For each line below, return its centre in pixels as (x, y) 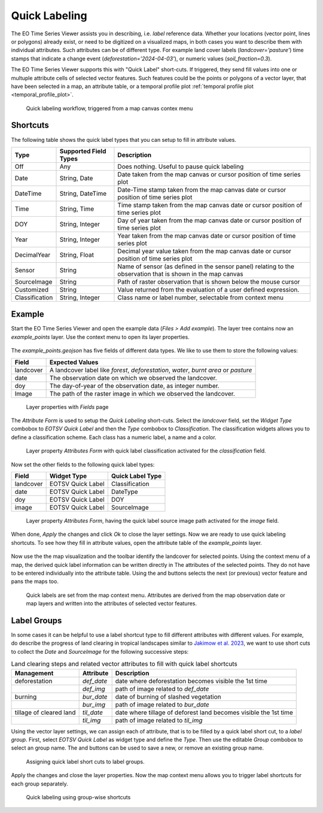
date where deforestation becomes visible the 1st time (191, 681)
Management (34, 673)
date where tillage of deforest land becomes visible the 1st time (204, 712)
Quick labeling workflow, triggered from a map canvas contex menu (109, 108)
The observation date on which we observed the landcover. (133, 378)
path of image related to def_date (162, 688)
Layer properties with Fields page (67, 406)
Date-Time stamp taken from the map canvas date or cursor (202, 190)
